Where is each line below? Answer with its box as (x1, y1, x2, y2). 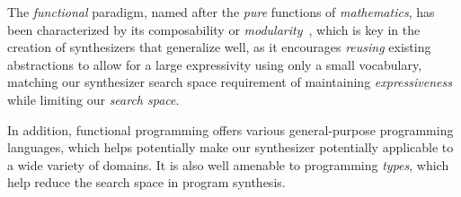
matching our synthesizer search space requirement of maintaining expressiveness (7, 73, 452, 91)
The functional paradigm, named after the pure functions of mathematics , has (7, 3, 435, 21)
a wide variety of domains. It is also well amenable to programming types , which (7, 155, 449, 174)
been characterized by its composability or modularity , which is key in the (7, 20, 421, 39)
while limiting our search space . (7, 90, 180, 108)
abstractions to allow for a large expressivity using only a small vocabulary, (7, 55, 422, 73)
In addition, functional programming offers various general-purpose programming (7, 120, 454, 139)
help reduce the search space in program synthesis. (7, 173, 286, 192)
